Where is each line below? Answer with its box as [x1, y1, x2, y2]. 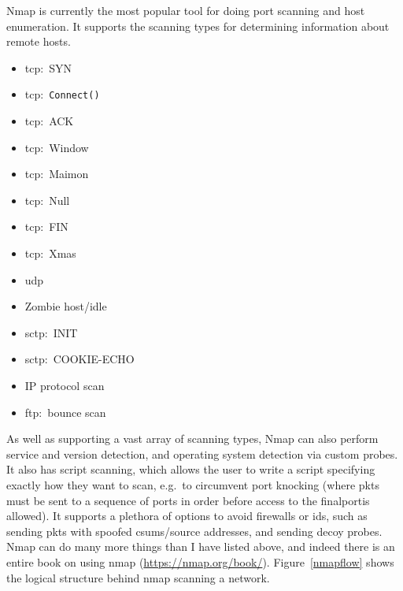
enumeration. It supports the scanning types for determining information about [6, 17, 390, 34]
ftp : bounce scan [24, 403, 106, 420]
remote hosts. [6, 33, 71, 50]
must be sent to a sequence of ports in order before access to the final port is [6, 492, 370, 508]
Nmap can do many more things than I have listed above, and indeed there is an [6, 538, 395, 555]
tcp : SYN [24, 59, 72, 76]
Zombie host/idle [24, 298, 107, 314]
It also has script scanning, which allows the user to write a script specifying [6, 461, 375, 478]
